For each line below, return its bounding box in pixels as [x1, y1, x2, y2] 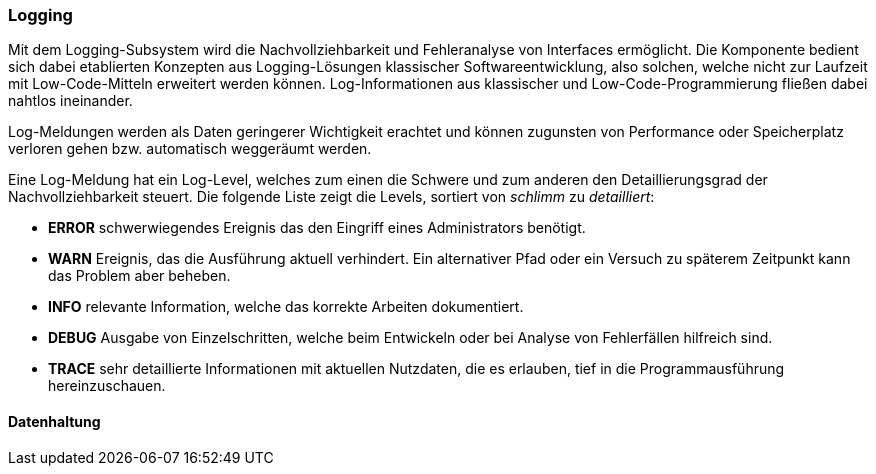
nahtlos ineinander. [8, 92, 133, 110]
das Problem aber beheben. [48, 267, 231, 285]
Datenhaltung [8, 412, 101, 430]
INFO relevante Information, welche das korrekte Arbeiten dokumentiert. [48, 298, 524, 316]
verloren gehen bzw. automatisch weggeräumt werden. [8, 140, 372, 158]
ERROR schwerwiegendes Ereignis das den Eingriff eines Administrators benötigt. [48, 219, 586, 237]
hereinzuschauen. [48, 377, 166, 395]
